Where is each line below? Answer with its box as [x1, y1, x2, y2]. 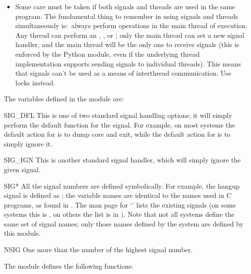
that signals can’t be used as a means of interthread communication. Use [15, 68, 232, 78]
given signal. [4, 164, 41, 174]
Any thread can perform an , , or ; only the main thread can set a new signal [15, 30, 245, 40]
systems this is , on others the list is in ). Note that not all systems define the [4, 209, 235, 219]
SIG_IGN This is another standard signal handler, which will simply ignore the [4, 155, 241, 165]
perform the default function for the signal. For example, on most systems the [4, 119, 235, 129]
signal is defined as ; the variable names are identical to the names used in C [4, 190, 232, 200]
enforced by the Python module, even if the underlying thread [15, 48, 200, 59]
